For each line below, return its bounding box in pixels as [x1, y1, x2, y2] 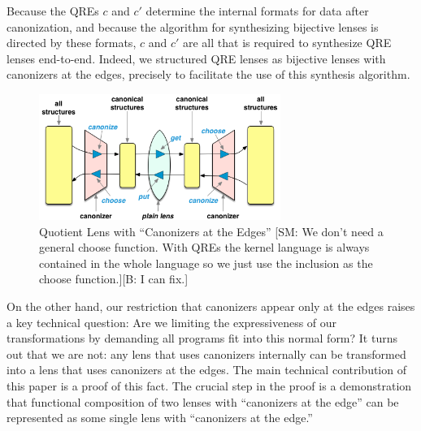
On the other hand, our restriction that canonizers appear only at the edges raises [7, 297, 415, 314]
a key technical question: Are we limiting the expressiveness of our [7, 313, 337, 330]
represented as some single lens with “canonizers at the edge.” [7, 409, 313, 426]
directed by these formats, [7, 34, 137, 51]
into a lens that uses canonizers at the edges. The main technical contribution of [7, 361, 406, 378]
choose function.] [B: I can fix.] [39, 270, 189, 287]
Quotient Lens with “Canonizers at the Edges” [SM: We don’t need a [39, 222, 384, 239]
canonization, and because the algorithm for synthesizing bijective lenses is [7, 18, 379, 35]
